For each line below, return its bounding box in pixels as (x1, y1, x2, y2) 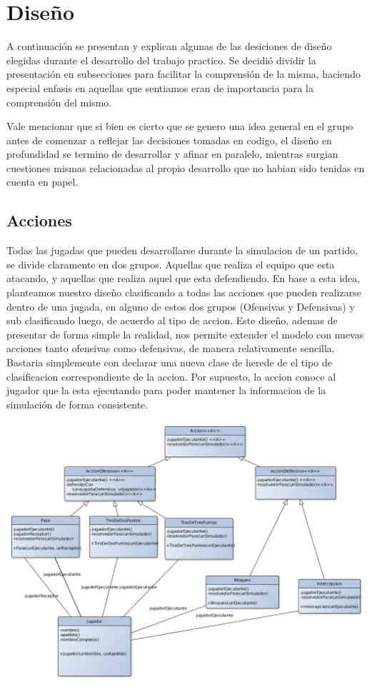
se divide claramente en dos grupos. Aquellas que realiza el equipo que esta (6, 256, 335, 271)
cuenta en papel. (6, 174, 79, 189)
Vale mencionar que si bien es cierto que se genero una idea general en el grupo (6, 119, 353, 134)
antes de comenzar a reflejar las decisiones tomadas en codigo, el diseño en (6, 132, 332, 147)
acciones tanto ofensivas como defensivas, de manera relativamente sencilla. (6, 341, 335, 356)
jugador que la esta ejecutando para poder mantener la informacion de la (6, 383, 326, 398)
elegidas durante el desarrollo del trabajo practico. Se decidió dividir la (6, 52, 316, 67)
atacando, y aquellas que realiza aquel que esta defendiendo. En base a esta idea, (6, 271, 361, 286)
